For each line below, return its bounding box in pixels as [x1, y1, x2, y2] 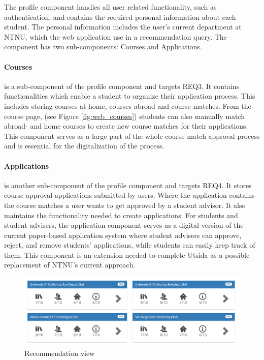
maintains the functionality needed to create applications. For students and [4, 209, 238, 220]
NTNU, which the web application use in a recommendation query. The [4, 31, 227, 42]
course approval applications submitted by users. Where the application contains [4, 190, 255, 200]
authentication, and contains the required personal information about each [4, 11, 236, 22]
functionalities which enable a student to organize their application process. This [4, 91, 255, 101]
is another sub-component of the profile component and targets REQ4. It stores [4, 179, 252, 190]
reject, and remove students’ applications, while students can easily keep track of [4, 239, 255, 250]
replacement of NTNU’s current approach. [4, 259, 136, 270]
